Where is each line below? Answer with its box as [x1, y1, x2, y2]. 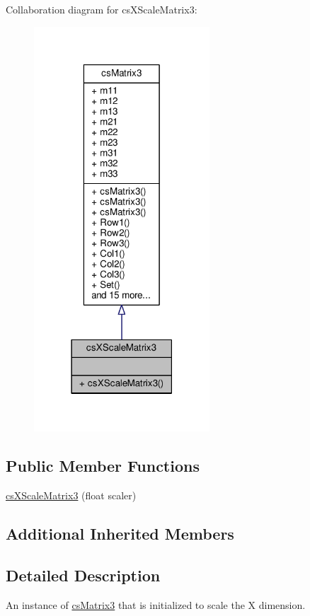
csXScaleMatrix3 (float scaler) [6, 488, 137, 503]
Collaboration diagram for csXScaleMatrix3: [6, 2, 197, 16]
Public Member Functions [6, 455, 200, 477]
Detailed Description [6, 564, 161, 586]
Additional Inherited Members [6, 523, 234, 545]
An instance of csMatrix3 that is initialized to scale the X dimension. [6, 597, 306, 612]
